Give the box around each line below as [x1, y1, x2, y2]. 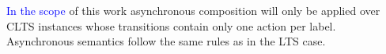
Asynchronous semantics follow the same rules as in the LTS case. [6, 33, 326, 49]
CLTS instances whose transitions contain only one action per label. [6, 17, 336, 34]
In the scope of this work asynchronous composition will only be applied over [6, 2, 380, 18]
